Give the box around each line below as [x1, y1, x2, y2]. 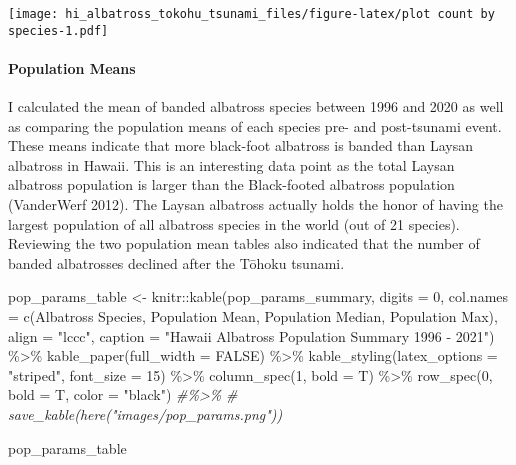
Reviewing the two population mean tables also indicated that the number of [8, 233, 480, 254]
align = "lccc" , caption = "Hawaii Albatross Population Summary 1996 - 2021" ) [8, 325, 495, 346]
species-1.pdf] [8, 23, 109, 38]
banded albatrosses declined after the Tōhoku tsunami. [8, 252, 345, 273]
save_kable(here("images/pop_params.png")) [8, 404, 283, 425]
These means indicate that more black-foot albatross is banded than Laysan [8, 135, 474, 156]
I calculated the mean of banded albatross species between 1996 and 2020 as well [8, 96, 504, 117]
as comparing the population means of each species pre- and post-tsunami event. [8, 115, 502, 136]
